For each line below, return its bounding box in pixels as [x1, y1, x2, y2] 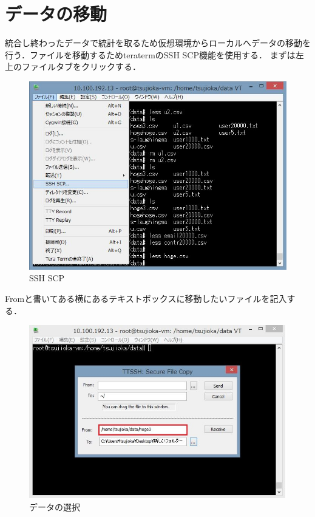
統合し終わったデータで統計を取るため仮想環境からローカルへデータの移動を [5, 36, 311, 49]
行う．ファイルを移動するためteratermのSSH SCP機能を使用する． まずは [5, 48, 296, 61]
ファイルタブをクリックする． [21, 60, 141, 73]
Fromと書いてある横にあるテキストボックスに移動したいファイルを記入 [5, 292, 287, 304]
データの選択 [29, 500, 80, 513]
